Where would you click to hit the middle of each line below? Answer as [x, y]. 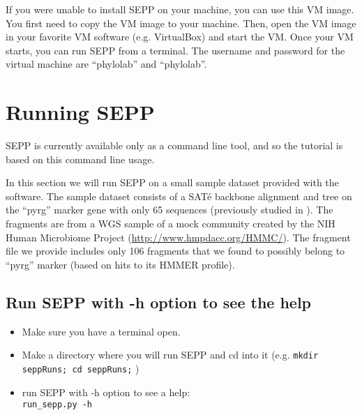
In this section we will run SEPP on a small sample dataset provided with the [172, 182]
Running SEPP [80, 112]
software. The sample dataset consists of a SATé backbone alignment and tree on [179, 196]
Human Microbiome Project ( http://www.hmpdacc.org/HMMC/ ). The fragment [178, 237]
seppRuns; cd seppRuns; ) [81, 368]
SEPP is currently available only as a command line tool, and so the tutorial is [174, 145]
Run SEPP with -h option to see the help [159, 302]
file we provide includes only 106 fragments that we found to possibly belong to [175, 251]
